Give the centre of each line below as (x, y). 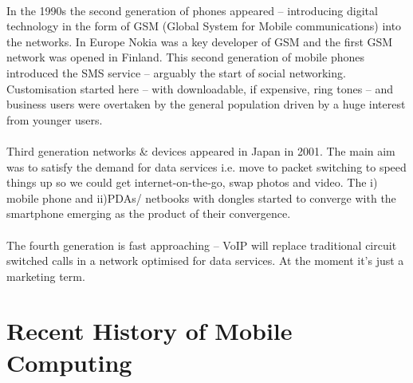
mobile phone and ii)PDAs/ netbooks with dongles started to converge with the (201, 197)
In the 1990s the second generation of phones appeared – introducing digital (192, 10)
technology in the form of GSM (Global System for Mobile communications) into (204, 26)
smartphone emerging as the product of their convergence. (149, 213)
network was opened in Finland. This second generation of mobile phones (185, 57)
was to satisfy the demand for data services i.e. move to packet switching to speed (206, 166)
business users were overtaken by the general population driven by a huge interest (206, 104)
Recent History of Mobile (149, 331)
